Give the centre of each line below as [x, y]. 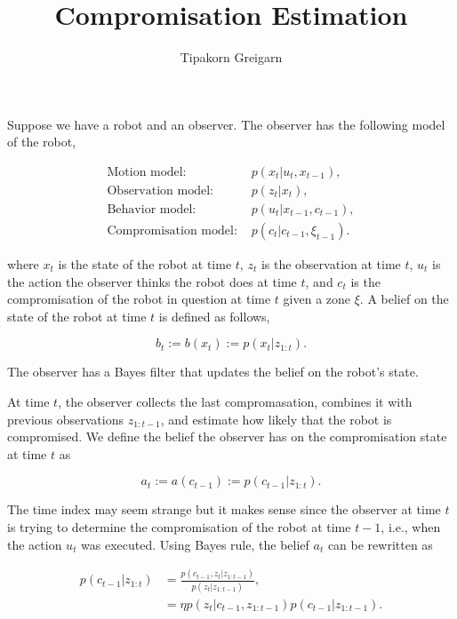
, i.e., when [411, 526]
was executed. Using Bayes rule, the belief [195, 544]
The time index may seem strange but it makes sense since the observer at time [224, 509]
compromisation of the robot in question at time [139, 299]
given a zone [317, 299]
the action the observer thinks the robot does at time [152, 281]
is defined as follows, [214, 316]
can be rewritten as [380, 544]
